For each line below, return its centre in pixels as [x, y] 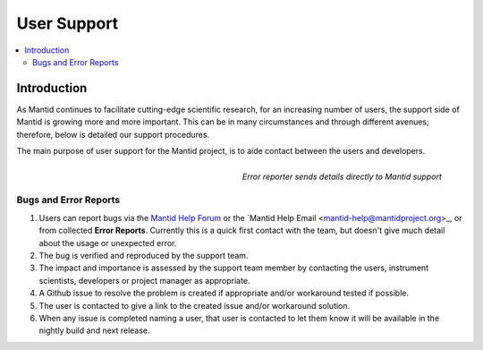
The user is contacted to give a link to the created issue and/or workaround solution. [195, 305]
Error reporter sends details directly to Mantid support [342, 177]
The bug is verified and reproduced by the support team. [144, 255]
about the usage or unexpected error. [108, 243]
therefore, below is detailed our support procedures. [113, 134]
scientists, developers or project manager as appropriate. [144, 280]
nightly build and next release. [95, 330]
